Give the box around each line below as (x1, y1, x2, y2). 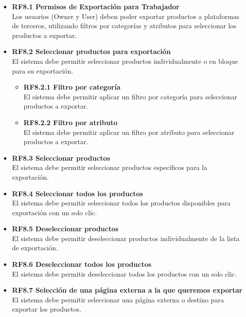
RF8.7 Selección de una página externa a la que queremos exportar (12, 285, 243, 295)
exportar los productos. (12, 304, 82, 314)
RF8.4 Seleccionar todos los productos (12, 188, 143, 198)
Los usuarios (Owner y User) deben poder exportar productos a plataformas (12, 11, 240, 21)
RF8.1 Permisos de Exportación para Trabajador (12, 1, 179, 11)
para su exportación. (12, 65, 73, 75)
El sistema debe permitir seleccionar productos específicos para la (12, 162, 208, 172)
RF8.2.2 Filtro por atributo (23, 117, 118, 127)
